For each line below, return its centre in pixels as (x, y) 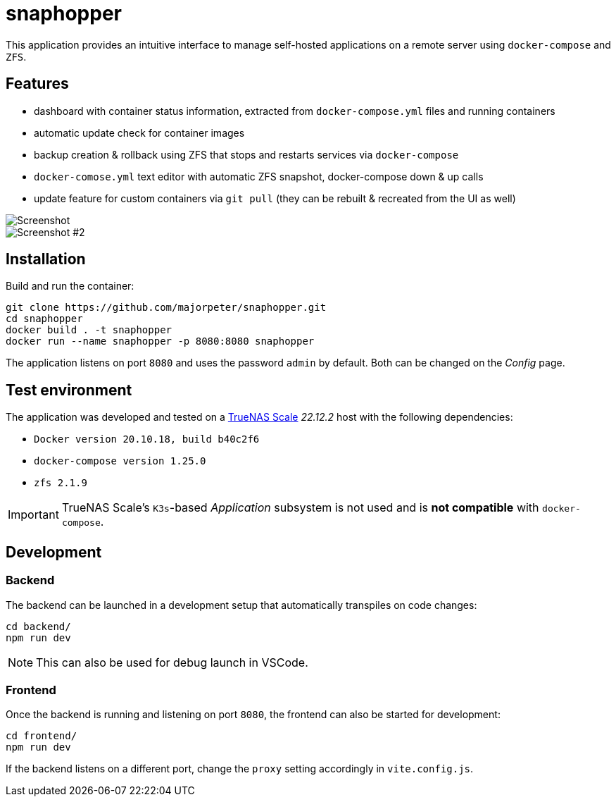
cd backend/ (38, 626)
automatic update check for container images (139, 132)
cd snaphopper (44, 319)
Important (33, 515)
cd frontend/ (42, 736)
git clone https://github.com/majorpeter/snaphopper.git (166, 308)
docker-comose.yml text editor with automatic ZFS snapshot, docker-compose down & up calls (259, 176)
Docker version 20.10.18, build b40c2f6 (147, 439)
